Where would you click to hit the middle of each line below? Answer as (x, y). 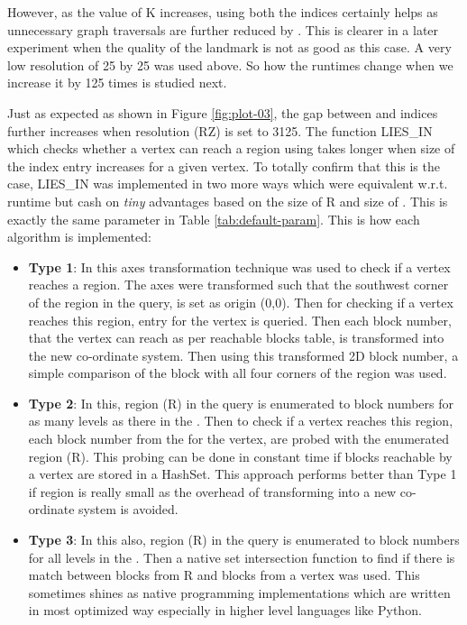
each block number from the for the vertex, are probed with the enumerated (238, 439)
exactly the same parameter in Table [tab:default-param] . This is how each (214, 219)
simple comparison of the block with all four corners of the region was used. (238, 373)
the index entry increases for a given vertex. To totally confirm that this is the (224, 165)
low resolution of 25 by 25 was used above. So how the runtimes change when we (230, 64)
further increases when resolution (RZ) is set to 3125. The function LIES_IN (220, 130)
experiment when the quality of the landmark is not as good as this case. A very (229, 47)
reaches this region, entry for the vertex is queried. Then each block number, (240, 320)
